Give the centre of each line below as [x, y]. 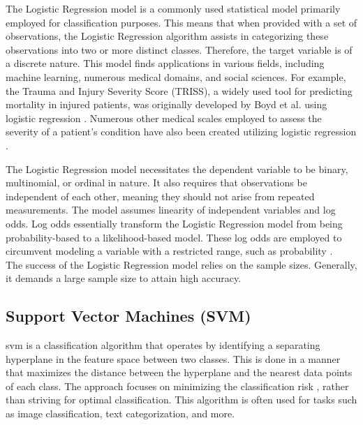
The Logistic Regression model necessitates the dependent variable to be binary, [177, 169]
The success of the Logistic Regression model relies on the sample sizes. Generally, [181, 264]
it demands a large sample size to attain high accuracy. [124, 278]
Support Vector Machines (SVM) [128, 316]
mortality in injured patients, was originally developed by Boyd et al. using [166, 104]
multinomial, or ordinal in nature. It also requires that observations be [156, 182]
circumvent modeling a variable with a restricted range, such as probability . [169, 251]
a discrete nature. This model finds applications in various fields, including [165, 63]
